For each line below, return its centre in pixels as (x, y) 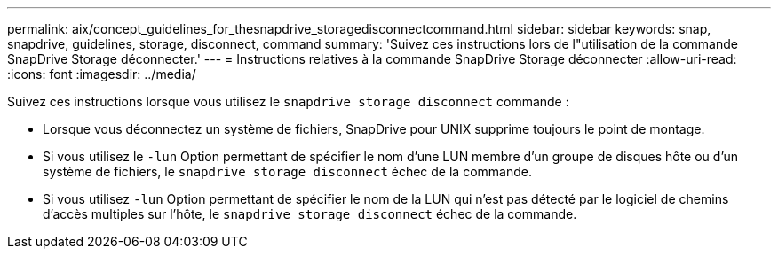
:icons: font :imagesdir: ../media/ (102, 74)
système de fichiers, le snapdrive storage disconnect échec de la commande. (287, 171)
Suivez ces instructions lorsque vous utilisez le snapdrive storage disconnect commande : (288, 101)
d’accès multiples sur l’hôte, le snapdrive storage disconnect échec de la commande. (310, 214)
